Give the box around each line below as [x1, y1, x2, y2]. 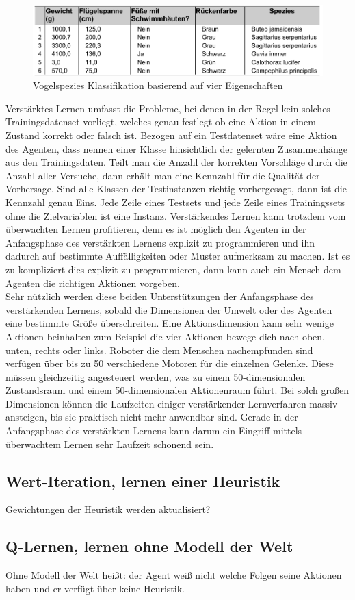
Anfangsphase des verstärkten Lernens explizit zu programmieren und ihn [5, 235, 315, 249]
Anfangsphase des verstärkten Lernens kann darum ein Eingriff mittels [5, 423, 302, 438]
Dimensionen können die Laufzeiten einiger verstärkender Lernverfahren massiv [5, 396, 338, 410]
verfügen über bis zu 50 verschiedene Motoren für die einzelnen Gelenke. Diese [5, 356, 334, 371]
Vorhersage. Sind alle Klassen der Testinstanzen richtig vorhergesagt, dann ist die [5, 182, 347, 196]
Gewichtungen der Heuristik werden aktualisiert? [5, 502, 211, 516]
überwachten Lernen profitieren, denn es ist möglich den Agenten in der [5, 222, 306, 236]
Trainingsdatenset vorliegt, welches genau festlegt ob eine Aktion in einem [5, 114, 316, 129]
